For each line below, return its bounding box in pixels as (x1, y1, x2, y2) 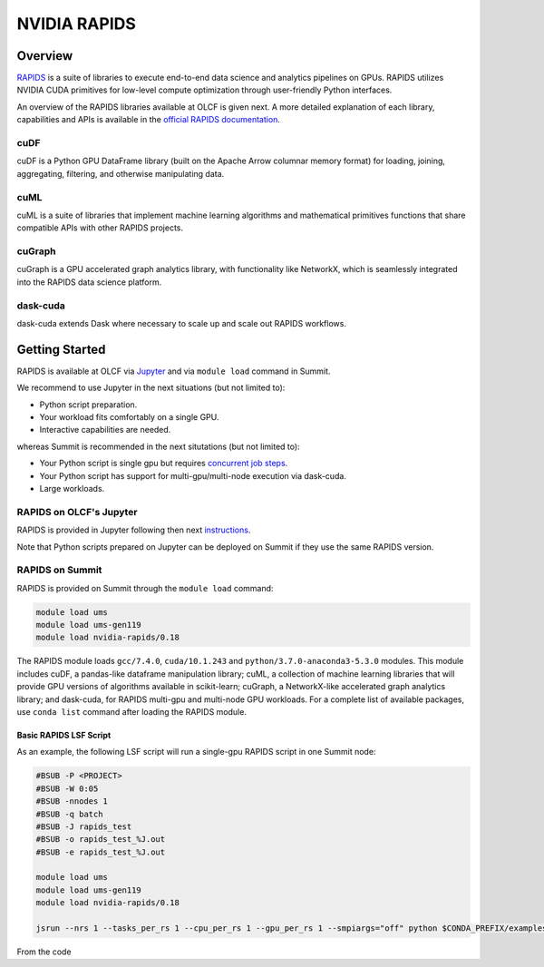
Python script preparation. (39, 399, 138, 410)
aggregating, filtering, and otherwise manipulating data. (16, 168, 225, 179)
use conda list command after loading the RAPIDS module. (16, 706, 247, 717)
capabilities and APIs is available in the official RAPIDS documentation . (16, 114, 281, 125)
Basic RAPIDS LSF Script (16, 729, 112, 740)
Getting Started (16, 341, 106, 357)
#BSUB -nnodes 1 (35, 796, 109, 806)
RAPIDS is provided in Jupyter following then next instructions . (16, 524, 251, 535)
